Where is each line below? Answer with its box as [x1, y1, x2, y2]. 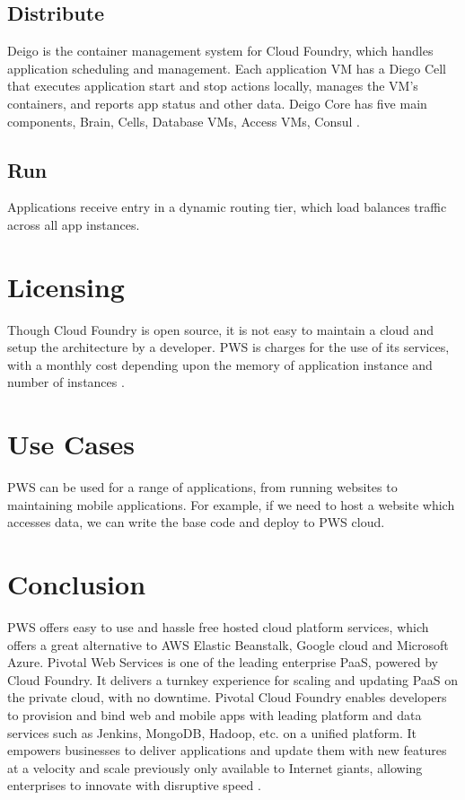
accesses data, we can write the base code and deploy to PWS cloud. [7, 513, 385, 532]
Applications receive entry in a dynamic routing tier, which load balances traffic [7, 198, 447, 216]
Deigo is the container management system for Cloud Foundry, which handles [7, 41, 434, 60]
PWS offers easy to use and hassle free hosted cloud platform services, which [7, 618, 429, 637]
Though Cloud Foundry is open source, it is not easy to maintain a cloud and [7, 320, 434, 338]
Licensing [7, 268, 125, 304]
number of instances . [7, 373, 125, 391]
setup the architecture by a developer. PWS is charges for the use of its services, [7, 338, 450, 356]
